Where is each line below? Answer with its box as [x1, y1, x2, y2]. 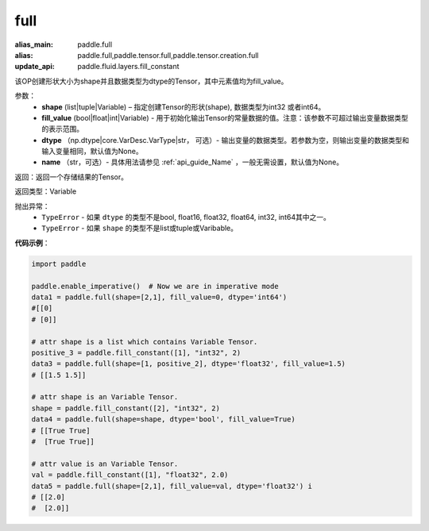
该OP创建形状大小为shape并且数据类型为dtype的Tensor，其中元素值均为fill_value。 [14, 76, 288, 86]
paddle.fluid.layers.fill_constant [77, 62, 180, 71]
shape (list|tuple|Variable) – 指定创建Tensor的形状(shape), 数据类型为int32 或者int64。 [41, 102, 326, 111]
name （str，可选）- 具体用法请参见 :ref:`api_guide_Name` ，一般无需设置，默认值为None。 [41, 157, 344, 167]
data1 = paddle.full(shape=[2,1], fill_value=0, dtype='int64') [31, 292, 288, 302]
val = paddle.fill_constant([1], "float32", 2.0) [31, 471, 229, 479]
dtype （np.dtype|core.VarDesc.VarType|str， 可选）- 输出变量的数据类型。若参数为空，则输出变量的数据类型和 [41, 135, 409, 144]
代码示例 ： [14, 238, 50, 248]
